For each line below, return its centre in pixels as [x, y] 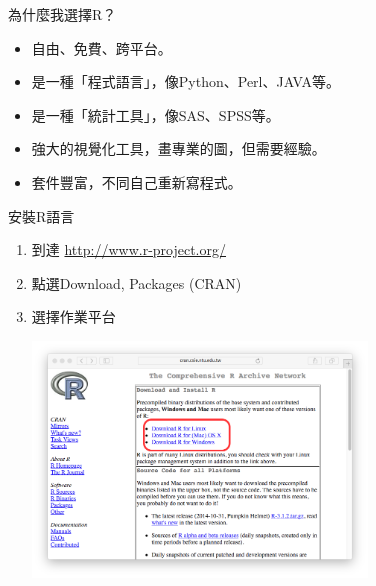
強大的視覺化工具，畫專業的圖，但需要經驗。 [178, 148]
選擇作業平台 [73, 316]
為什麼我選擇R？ [62, 14]
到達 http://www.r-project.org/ [129, 249]
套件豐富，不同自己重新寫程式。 [136, 181]
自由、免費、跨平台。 [101, 47]
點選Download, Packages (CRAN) [136, 282]
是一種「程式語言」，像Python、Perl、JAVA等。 [186, 81]
